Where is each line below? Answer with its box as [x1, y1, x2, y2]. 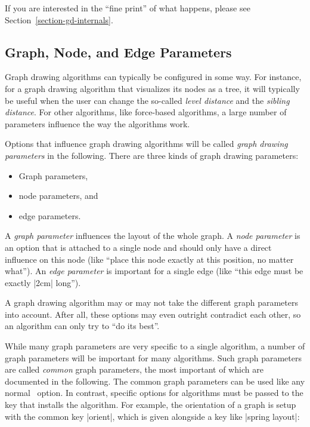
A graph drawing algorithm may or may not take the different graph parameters [5, 296, 298, 309]
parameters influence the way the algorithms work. [5, 117, 190, 130]
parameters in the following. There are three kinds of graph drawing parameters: [5, 149, 299, 161]
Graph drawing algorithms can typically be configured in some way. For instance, [5, 70, 302, 83]
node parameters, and [18, 189, 98, 202]
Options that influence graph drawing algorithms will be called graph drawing [5, 137, 288, 150]
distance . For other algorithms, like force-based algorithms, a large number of [5, 106, 287, 118]
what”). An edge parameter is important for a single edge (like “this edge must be [5, 265, 303, 277]
